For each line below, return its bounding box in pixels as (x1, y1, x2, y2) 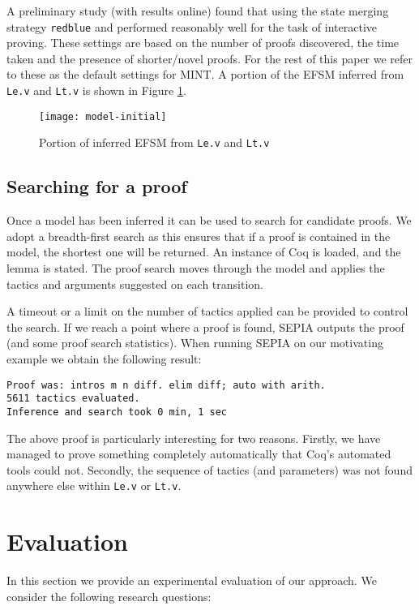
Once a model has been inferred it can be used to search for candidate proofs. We (6, 212, 412, 229)
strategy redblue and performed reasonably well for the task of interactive (6, 18, 377, 35)
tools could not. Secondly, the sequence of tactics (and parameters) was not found (6, 461, 413, 478)
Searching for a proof (6, 174, 187, 199)
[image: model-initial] (39, 110, 167, 122)
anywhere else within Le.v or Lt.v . (6, 477, 182, 494)
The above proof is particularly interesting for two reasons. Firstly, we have (6, 429, 381, 446)
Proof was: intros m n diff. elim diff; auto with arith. (6, 379, 326, 391)
